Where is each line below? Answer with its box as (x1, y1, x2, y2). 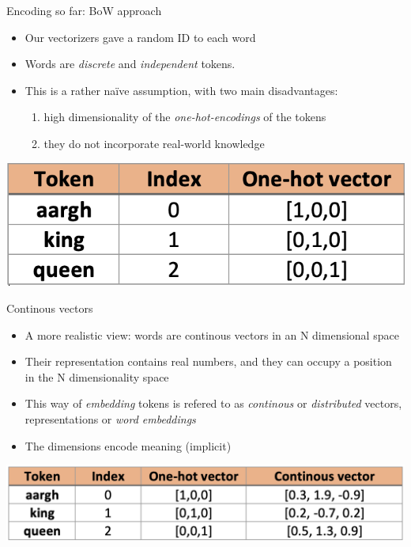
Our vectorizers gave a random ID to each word (25, 28, 256, 45)
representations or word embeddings (25, 410, 196, 427)
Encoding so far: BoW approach (6, 2, 162, 18)
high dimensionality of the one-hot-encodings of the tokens (43, 108, 326, 125)
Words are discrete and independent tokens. (25, 55, 236, 72)
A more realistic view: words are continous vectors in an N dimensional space (25, 326, 399, 343)
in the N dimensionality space (25, 368, 169, 385)
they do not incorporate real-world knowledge (43, 135, 265, 151)
